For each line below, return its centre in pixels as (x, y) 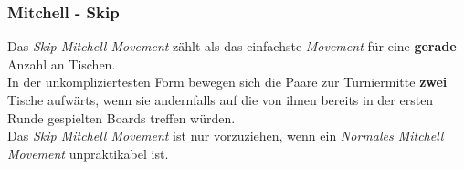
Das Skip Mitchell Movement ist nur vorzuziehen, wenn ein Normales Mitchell (226, 136)
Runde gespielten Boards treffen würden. (121, 117)
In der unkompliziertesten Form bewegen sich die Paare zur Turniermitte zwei (227, 82)
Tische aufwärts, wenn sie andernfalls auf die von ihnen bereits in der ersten (221, 100)
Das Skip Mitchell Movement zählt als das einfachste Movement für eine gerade (232, 46)
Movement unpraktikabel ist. (88, 153)
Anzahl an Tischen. (62, 63)
